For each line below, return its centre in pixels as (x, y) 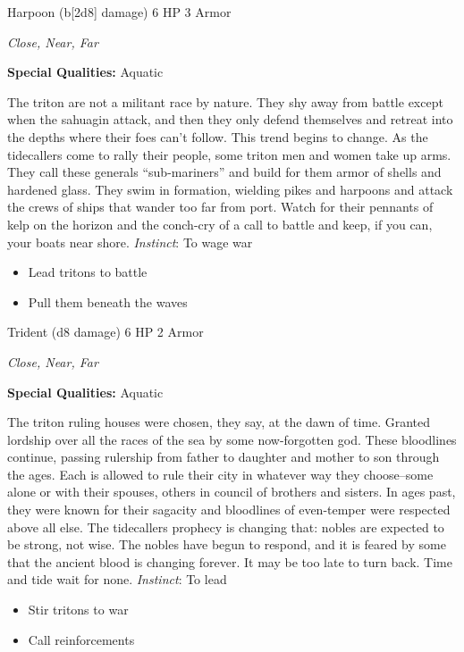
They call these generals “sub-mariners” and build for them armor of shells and (224, 172)
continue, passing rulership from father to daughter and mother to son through (224, 457)
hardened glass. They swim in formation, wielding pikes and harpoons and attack (230, 189)
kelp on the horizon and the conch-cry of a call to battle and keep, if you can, (220, 224)
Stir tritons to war (78, 610)
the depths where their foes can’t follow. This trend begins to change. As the (218, 136)
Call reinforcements (81, 639)
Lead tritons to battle (88, 272)
